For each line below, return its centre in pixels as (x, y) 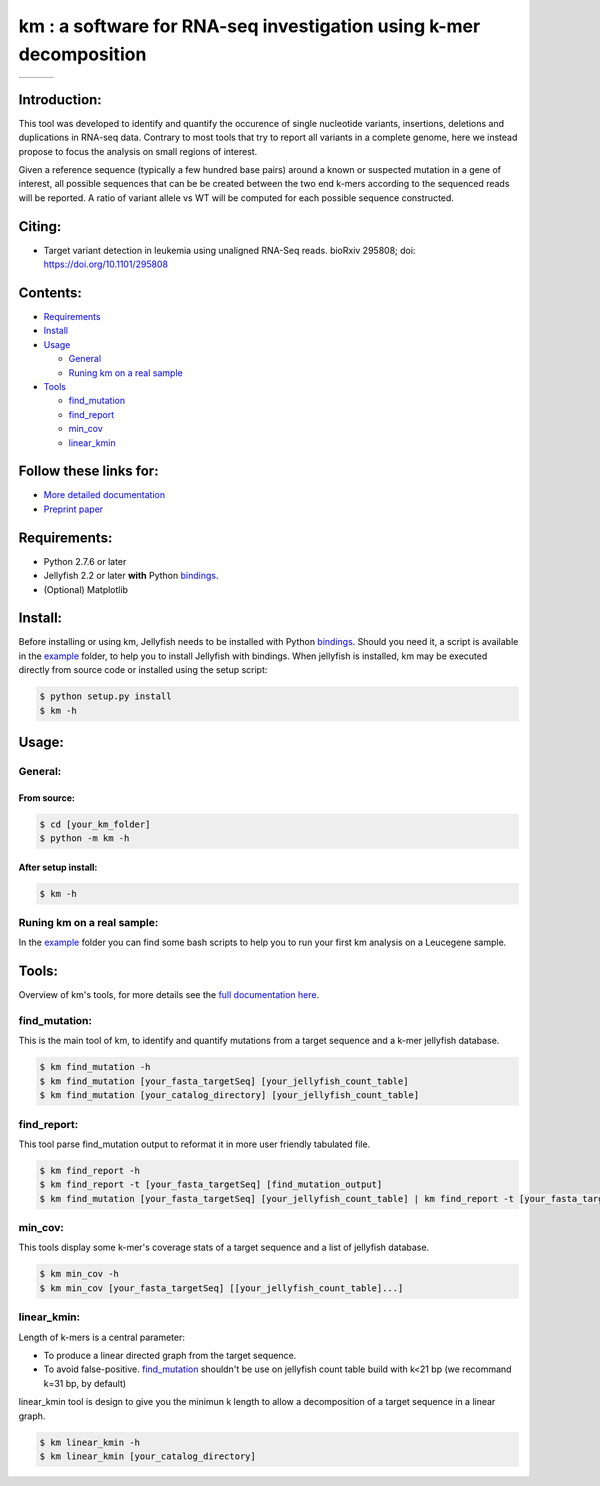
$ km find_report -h (89, 1170)
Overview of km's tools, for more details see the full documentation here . (169, 995)
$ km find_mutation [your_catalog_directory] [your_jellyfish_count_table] (229, 1095)
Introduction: (60, 99)
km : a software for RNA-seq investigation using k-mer (249, 26)
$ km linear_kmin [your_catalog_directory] (148, 1456)
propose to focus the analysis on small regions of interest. (138, 151)
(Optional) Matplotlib (86, 589)
